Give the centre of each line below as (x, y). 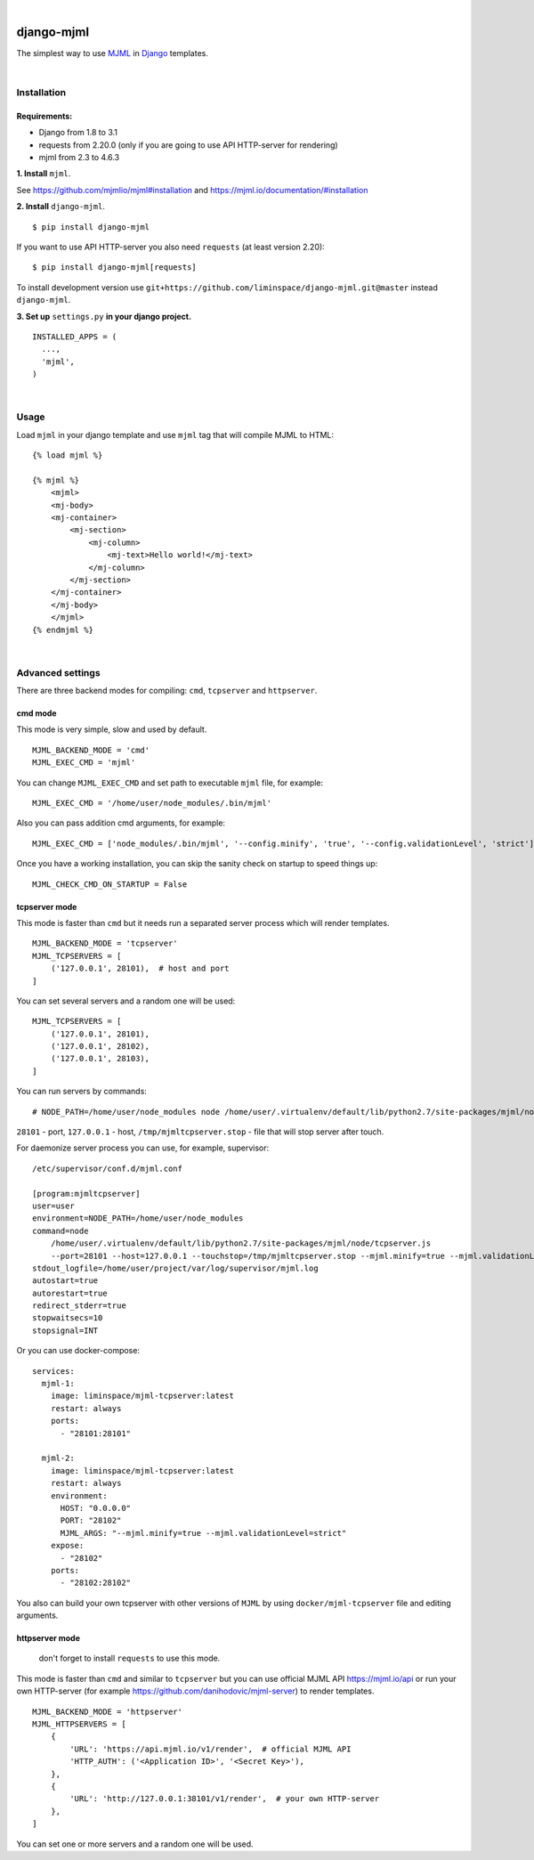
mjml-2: (58, 1458)
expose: (67, 1546)
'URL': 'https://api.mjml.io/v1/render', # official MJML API (210, 1749)
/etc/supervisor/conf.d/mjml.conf (107, 1168)
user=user (53, 1206)
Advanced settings (59, 672)
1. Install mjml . (44, 174)
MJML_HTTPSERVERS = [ (79, 1724)
